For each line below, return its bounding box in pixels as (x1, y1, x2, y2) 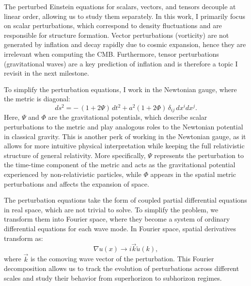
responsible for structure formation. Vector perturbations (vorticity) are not (4, 30, 229, 40)
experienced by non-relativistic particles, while (4, 169, 141, 179)
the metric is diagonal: (4, 94, 71, 104)
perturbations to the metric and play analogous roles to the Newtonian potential (4, 122, 243, 132)
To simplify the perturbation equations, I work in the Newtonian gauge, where (4, 84, 237, 94)
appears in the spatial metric (150, 169, 236, 179)
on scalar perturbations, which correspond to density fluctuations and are (4, 20, 222, 31)
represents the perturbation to (154, 150, 244, 160)
